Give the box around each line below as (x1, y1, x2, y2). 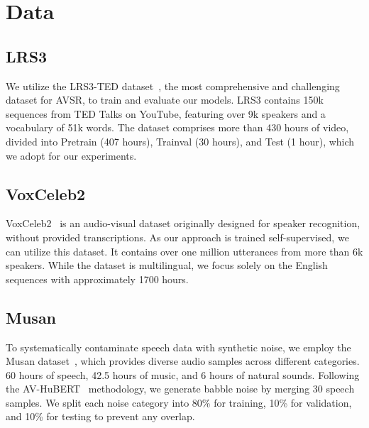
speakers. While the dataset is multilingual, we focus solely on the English (6, 258, 328, 273)
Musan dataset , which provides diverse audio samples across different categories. (6, 353, 360, 368)
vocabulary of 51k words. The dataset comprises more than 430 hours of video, (6, 120, 349, 135)
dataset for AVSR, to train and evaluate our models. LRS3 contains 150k (6, 92, 324, 107)
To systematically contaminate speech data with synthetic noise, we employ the (6, 339, 351, 354)
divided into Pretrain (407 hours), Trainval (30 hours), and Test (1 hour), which (6, 133, 355, 148)
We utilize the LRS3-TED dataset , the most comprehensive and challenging (6, 78, 340, 93)
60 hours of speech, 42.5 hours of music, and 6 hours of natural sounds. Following (6, 367, 360, 382)
